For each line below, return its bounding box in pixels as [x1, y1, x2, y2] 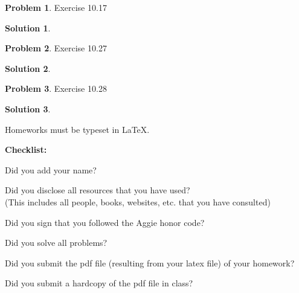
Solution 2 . [5, 62, 51, 74]
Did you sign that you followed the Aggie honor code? [5, 216, 205, 228]
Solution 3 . [5, 102, 51, 115]
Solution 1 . [5, 21, 51, 34]
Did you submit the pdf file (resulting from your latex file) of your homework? [5, 256, 295, 269]
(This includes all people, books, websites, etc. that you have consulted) [5, 195, 271, 208]
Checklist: [5, 143, 47, 156]
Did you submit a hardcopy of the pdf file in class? [5, 277, 193, 289]
